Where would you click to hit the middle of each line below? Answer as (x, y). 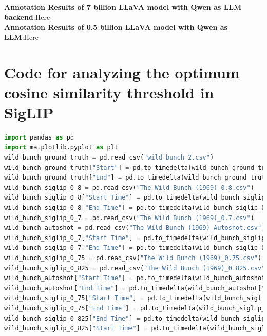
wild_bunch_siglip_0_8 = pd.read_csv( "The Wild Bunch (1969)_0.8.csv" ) (129, 187)
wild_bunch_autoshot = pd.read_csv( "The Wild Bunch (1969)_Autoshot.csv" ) (135, 228)
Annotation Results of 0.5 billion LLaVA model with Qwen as (116, 27)
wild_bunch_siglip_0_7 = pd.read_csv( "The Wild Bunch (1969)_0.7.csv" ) (129, 218)
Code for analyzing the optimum (122, 72)
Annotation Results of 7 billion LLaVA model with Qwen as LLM (123, 7)
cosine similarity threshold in (109, 92)
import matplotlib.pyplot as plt (61, 147)
